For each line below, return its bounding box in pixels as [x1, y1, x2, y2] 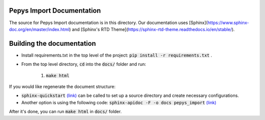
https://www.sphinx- [207, 20, 249, 26]
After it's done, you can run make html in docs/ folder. [9, 109, 122, 115]
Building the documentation [9, 39, 96, 48]
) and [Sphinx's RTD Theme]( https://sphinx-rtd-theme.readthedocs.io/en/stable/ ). [69, 26, 235, 32]
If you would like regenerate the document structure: [9, 84, 116, 90]
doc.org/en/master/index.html [9, 26, 70, 32]
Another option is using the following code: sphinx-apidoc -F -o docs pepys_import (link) [21, 99, 217, 105]
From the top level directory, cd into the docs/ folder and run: [21, 61, 147, 67]
